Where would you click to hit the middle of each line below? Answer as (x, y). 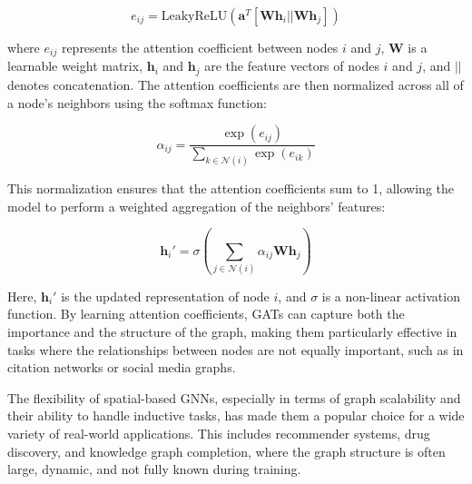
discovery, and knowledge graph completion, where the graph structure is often (226, 451)
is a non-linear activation (391, 296)
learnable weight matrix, (75, 66)
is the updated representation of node (165, 296)
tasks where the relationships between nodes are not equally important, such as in (236, 349)
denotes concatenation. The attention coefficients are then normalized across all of (236, 84)
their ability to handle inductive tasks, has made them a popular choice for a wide (236, 415)
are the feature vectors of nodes (292, 66)
